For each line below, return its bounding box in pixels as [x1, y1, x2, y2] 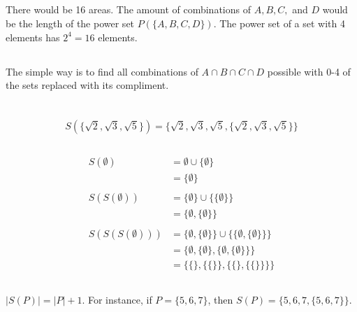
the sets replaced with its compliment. [6, 78, 169, 92]
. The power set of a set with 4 [213, 15, 346, 30]
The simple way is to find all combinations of [6, 64, 198, 78]
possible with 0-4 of [267, 64, 351, 78]
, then [207, 292, 233, 306]
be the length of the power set [6, 15, 135, 30]
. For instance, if [82, 292, 152, 306]
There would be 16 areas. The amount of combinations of [6, 2, 251, 17]
